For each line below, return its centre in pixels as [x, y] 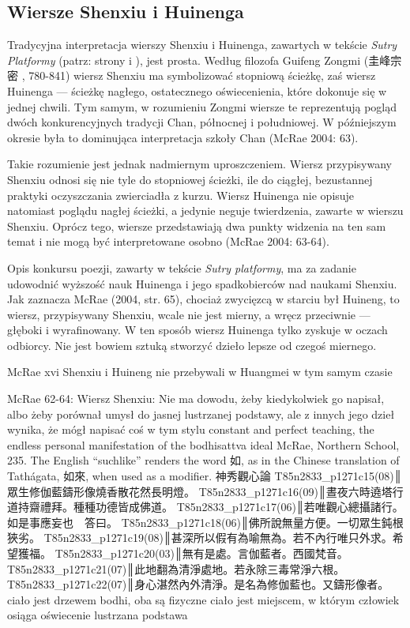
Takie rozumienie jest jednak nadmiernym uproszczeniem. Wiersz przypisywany [199, 164]
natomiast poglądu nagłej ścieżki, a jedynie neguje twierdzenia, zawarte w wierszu [205, 211]
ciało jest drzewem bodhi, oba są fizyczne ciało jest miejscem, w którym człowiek [203, 599]
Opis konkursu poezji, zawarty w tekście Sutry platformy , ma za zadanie [182, 267]
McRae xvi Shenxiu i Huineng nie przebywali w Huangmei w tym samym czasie [200, 372]
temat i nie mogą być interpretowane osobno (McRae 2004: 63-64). [168, 241]
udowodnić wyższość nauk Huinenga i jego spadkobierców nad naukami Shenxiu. [202, 283]
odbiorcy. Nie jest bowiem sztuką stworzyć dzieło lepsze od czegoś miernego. [192, 345]
